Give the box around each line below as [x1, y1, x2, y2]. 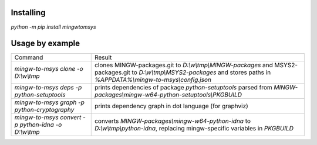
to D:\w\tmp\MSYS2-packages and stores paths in [131, 68, 271, 77]
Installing [11, 8, 46, 18]
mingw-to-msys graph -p [14, 98, 85, 106]
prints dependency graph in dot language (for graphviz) [94, 102, 249, 111]
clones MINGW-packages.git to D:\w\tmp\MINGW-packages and [94, 61, 273, 70]
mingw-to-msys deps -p [14, 84, 82, 92]
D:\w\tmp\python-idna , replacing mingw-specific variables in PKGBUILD [94, 125, 294, 133]
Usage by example [11, 39, 80, 49]
